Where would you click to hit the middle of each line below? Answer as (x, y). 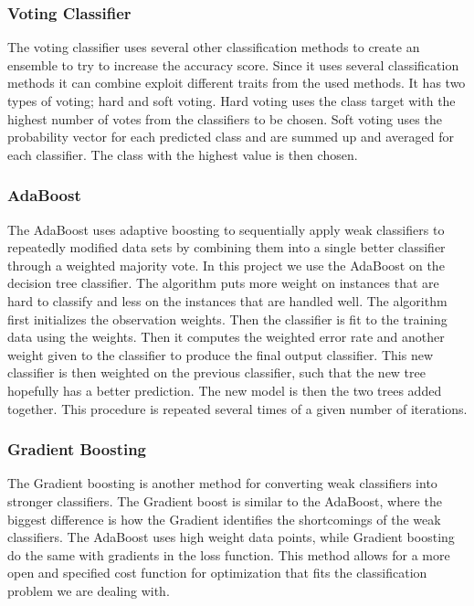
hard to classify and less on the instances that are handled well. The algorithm (227, 300)
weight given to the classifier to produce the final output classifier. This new (220, 354)
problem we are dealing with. (89, 590)
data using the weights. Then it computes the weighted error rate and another (226, 337)
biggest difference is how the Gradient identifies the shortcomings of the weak (224, 519)
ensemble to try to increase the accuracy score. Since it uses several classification (233, 64)
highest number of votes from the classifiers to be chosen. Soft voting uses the (225, 118)
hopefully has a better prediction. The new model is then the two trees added (225, 390)
